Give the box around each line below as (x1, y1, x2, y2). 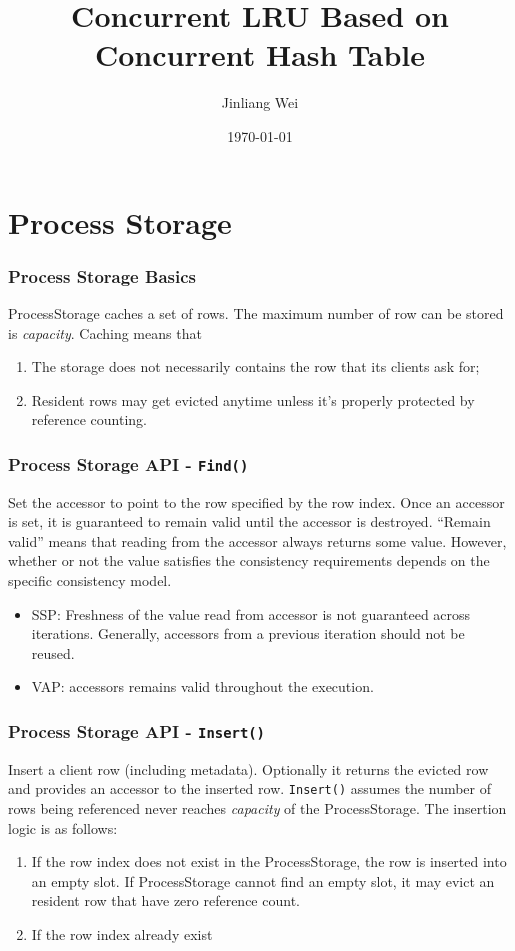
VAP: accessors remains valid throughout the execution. (31, 676, 374, 697)
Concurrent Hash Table (94, 34, 426, 75)
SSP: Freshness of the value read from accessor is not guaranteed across (31, 603, 471, 624)
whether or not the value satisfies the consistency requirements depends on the (8, 550, 490, 571)
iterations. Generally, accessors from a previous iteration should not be (31, 623, 465, 644)
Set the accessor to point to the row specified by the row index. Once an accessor (8, 491, 505, 512)
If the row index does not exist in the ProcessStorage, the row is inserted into (31, 851, 507, 872)
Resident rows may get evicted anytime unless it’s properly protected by (31, 389, 475, 410)
